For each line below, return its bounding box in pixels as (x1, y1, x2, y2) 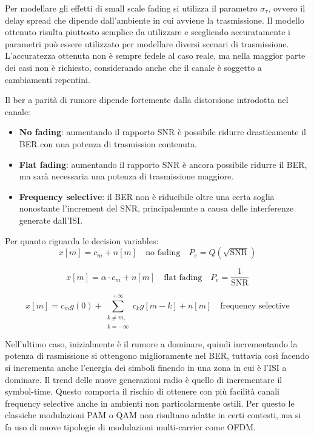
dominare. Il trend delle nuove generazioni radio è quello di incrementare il (5, 373, 282, 385)
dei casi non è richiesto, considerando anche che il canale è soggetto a (5, 61, 262, 73)
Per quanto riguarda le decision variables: (5, 234, 159, 247)
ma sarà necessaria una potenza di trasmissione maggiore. (19, 170, 234, 182)
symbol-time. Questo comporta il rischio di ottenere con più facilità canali (5, 385, 280, 398)
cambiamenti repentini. (5, 73, 90, 85)
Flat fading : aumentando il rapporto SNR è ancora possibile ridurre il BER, (19, 158, 307, 170)
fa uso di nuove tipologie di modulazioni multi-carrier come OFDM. (5, 420, 256, 433)
